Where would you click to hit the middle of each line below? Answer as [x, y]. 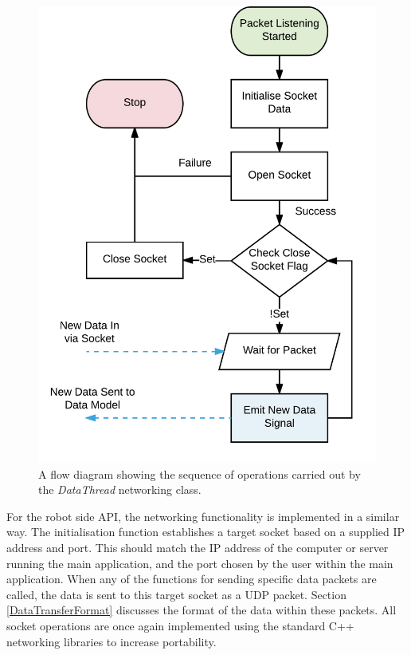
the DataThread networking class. [120, 489]
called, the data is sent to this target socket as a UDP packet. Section [176, 594]
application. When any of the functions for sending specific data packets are [192, 579]
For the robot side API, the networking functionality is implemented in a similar [203, 516]
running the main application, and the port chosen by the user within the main [200, 563]
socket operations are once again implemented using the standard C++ [180, 625]
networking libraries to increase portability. [112, 641]
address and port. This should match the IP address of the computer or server [198, 547]
